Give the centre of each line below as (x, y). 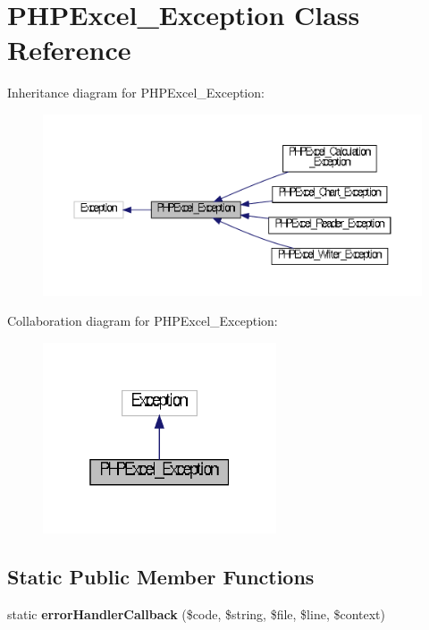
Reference (69, 50)
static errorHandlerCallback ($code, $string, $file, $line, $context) (196, 613)
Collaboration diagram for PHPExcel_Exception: (143, 321)
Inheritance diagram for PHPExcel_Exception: (136, 93)
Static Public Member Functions (161, 577)
